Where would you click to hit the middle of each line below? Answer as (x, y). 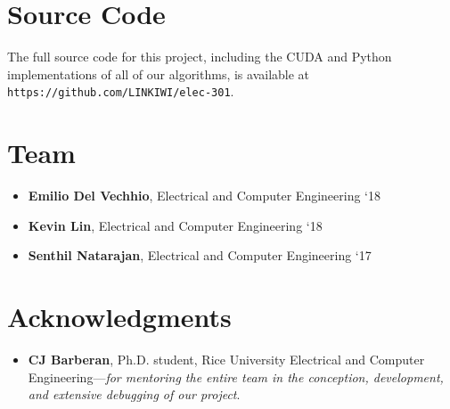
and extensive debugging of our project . (134, 394)
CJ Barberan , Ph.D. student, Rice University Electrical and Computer (226, 359)
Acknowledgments (119, 317)
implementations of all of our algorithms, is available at (159, 74)
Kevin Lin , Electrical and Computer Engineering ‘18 (175, 225)
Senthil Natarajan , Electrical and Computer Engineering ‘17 (200, 255)
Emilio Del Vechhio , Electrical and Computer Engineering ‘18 (205, 196)
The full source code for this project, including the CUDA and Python (200, 57)
